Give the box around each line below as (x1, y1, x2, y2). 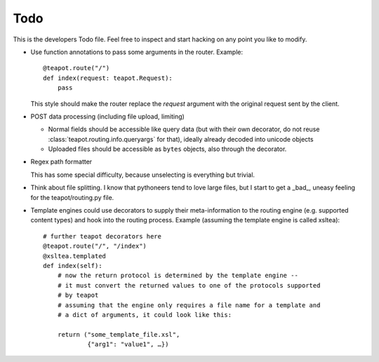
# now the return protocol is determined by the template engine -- (57, 271, 298, 280)
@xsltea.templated (43, 252, 107, 260)
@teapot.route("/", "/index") (43, 242, 147, 250)
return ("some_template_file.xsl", (57, 330, 180, 338)
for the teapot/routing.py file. (30, 193, 114, 201)
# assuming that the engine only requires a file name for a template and (57, 301, 321, 309)
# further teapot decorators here (43, 232, 161, 240)
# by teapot (57, 291, 99, 300)
